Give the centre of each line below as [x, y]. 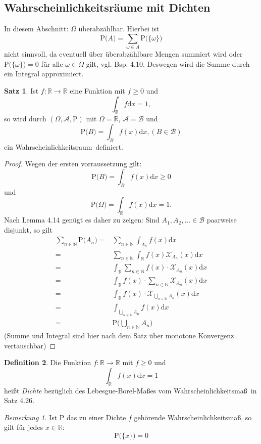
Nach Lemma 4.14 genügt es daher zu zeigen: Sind [82, 220]
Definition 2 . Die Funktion [48, 362]
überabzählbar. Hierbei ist [119, 29]
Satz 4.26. [19, 400]
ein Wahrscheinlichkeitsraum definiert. [64, 146]
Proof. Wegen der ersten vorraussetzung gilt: [73, 164]
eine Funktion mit [97, 90]
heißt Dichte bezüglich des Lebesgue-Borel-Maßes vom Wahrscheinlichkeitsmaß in [130, 390]
